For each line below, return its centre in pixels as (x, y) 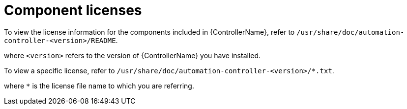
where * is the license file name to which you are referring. (99, 86)
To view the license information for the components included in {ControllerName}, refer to (149, 32)
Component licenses (73, 10)
